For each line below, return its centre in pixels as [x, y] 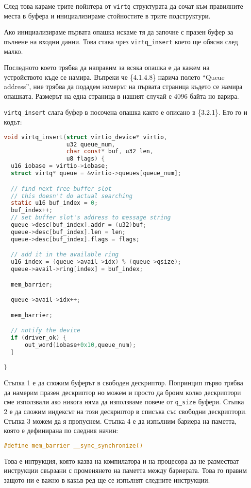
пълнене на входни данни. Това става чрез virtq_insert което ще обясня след [121, 41]
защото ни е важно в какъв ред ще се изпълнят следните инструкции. [107, 479]
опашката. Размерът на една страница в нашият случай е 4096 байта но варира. [122, 96]
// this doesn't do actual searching [72, 196]
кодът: [13, 122]
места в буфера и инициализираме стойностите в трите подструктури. [107, 15]
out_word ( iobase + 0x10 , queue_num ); [80, 345]
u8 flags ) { [85, 159]
